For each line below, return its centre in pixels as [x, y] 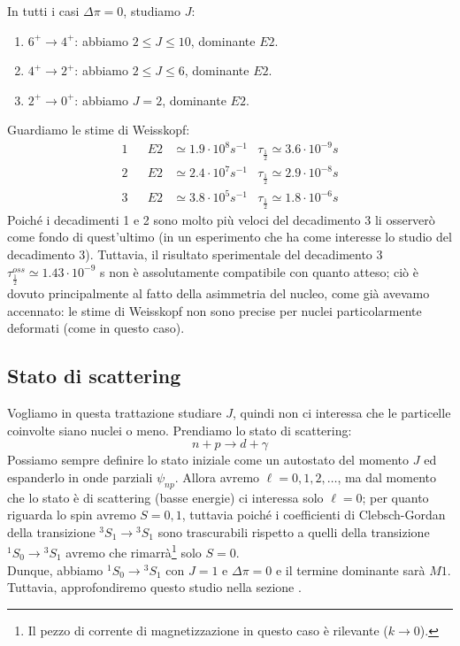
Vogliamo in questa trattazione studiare [115, 412]
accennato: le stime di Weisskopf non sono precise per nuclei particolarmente [215, 310]
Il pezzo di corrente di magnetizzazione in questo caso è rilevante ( [208, 630]
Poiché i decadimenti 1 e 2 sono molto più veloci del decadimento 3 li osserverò [221, 219]
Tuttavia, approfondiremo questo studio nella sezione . [154, 587]
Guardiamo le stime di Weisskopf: [99, 130]
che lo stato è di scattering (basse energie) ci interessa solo [165, 497]
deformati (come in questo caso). [96, 328]
